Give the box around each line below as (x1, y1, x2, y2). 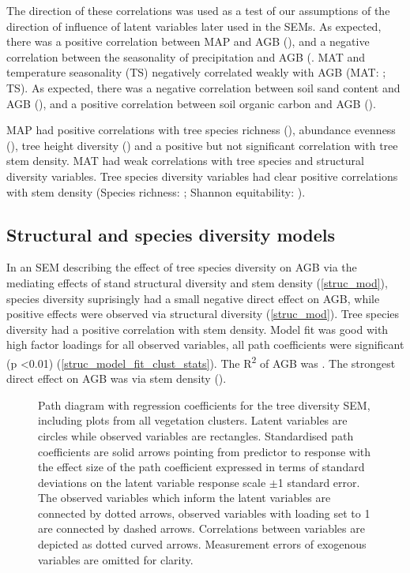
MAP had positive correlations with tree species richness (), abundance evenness (6, 122, 396, 138)
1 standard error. (277, 474, 360, 490)
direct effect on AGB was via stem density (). (6, 370, 227, 387)
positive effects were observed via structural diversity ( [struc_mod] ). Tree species (6, 305, 400, 322)
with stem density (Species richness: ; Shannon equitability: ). (6, 183, 306, 200)
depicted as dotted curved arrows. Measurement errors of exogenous (38, 536, 367, 552)
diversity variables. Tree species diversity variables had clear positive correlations (6, 167, 398, 184)
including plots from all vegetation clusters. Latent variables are (38, 412, 348, 429)
